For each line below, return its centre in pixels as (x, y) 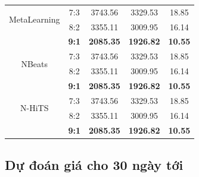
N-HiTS (34, 108)
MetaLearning (35, 19)
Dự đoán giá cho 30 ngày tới (94, 164)
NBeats (34, 63)
